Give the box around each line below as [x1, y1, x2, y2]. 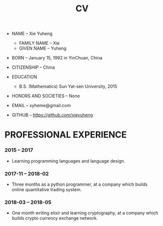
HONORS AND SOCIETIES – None [11, 93, 80, 99]
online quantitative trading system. [11, 186, 82, 192]
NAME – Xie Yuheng [11, 30, 53, 37]
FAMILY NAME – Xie [19, 40, 60, 46]
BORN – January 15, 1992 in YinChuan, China [11, 55, 103, 61]
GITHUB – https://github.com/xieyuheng [11, 112, 93, 118]
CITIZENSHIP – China [11, 64, 55, 70]
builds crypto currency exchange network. [11, 215, 98, 221]
